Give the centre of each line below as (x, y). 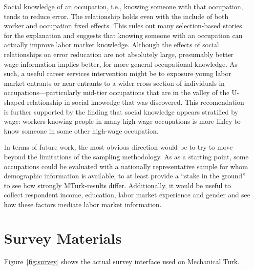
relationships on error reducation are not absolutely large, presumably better (119, 54)
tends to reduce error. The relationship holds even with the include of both (116, 16)
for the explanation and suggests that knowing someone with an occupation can (123, 35)
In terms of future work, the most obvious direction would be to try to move (118, 147)
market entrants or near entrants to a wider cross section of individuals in (114, 83)
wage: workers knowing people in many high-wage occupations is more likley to (122, 121)
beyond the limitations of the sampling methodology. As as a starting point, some (126, 156)
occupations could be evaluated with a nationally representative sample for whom (126, 166)
